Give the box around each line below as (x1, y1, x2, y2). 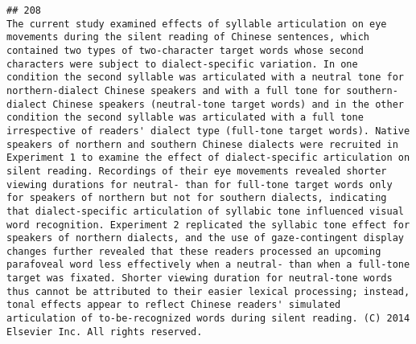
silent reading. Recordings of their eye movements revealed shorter (6, 165, 387, 177)
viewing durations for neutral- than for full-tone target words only (6, 178, 393, 190)
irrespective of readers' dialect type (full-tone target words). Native (6, 125, 410, 137)
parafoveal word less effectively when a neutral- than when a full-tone (6, 259, 410, 271)
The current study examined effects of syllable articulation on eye (6, 18, 387, 30)
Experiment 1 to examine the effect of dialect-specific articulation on (6, 152, 410, 164)
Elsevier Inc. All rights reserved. (6, 326, 203, 338)
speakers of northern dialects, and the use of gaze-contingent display (6, 232, 404, 244)
